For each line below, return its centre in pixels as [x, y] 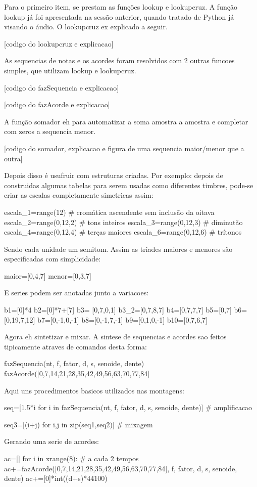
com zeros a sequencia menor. [50, 131]
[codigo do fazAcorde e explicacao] [57, 104]
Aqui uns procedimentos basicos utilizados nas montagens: [94, 390]
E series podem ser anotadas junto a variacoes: [76, 293]
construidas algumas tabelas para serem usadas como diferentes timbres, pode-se [129, 185]
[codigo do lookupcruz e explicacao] [59, 43]
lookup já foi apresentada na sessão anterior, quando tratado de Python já [119, 16]
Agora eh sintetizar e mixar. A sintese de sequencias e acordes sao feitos [115, 337]
